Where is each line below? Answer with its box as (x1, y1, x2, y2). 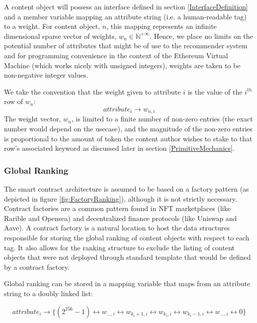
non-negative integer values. (4, 70, 88, 80)
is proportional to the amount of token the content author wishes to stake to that (4, 133, 253, 143)
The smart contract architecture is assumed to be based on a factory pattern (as (4, 183, 249, 194)
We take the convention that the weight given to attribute (4, 86, 181, 97)
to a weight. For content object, (4, 21, 100, 31)
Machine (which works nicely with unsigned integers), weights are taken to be (4, 60, 241, 70)
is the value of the (187, 86, 243, 97)
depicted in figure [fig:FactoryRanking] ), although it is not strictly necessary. (4, 193, 237, 204)
